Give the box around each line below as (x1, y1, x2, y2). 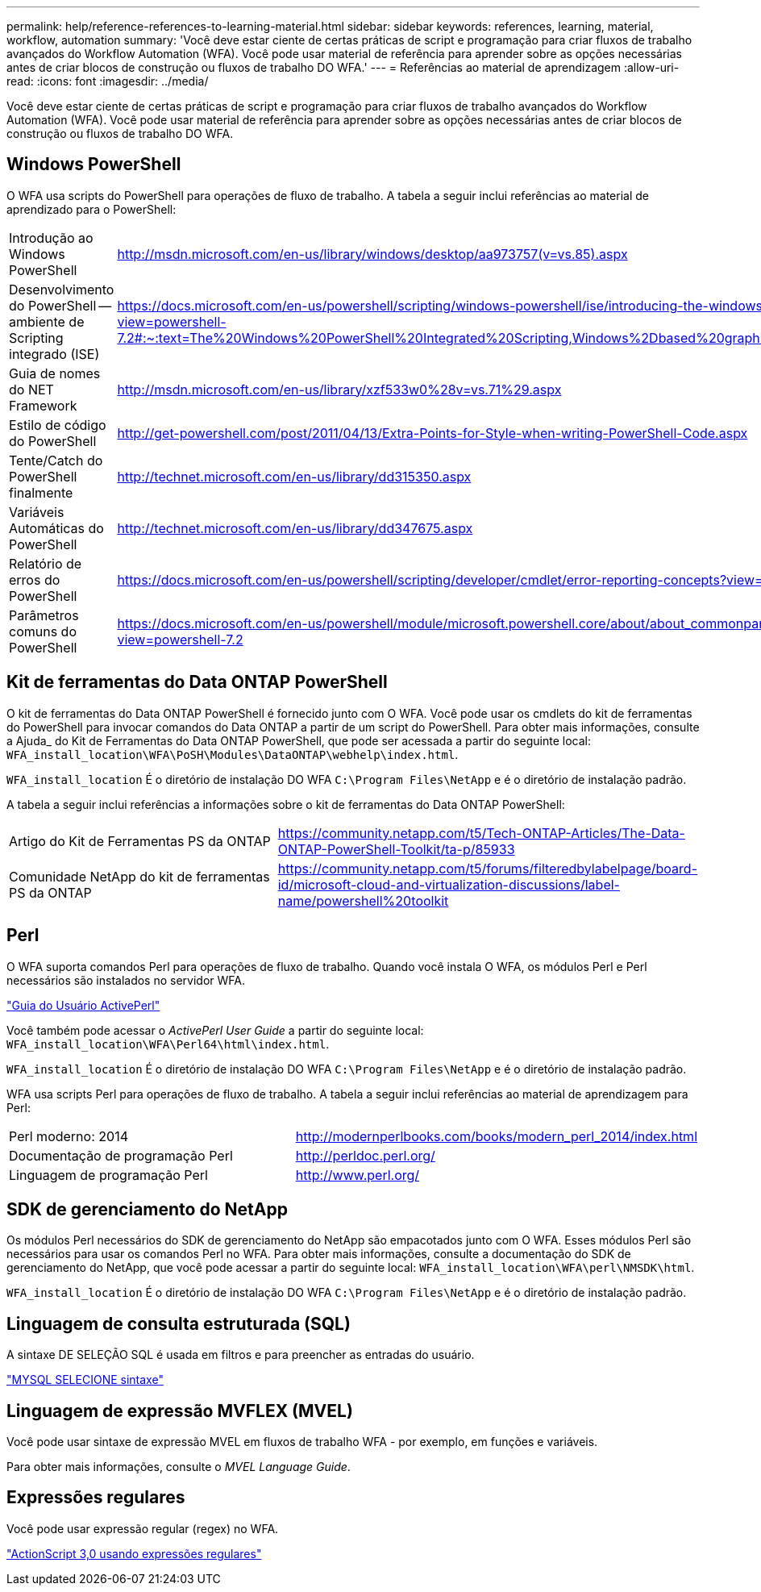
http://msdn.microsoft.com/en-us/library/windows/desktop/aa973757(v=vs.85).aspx (117, 245, 628, 262)
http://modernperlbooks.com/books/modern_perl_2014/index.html (295, 1127, 697, 1144)
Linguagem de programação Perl (9, 1166, 208, 1183)
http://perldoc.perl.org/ (295, 1147, 435, 1164)
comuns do (9, 623, 77, 640)
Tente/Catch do (9, 452, 103, 469)
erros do (9, 571, 60, 588)
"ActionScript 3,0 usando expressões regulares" (6, 1546, 262, 1561)
